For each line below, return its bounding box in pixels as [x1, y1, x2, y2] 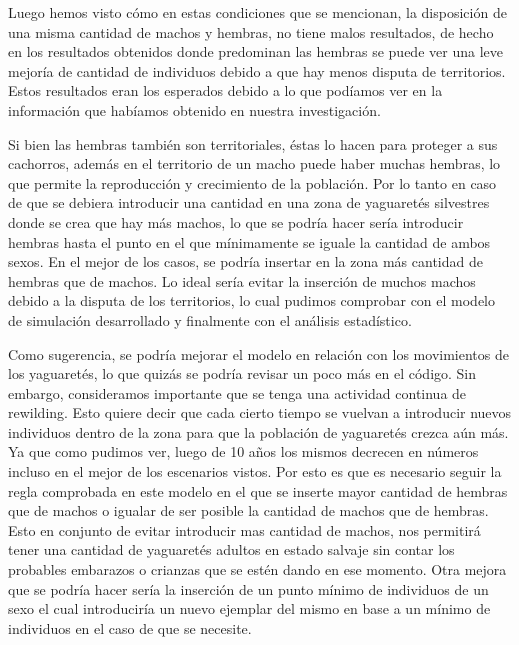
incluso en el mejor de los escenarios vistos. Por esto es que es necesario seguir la [8, 461, 502, 482]
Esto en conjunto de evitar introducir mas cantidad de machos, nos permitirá [8, 519, 481, 540]
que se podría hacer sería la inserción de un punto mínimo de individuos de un [8, 578, 489, 599]
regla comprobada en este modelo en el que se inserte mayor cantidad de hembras [8, 480, 508, 501]
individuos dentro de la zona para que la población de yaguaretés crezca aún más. [8, 421, 509, 442]
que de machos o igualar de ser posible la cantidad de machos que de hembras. [8, 500, 489, 521]
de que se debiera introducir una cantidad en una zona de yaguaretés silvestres [8, 192, 490, 213]
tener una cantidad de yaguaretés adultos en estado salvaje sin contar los [8, 539, 455, 560]
